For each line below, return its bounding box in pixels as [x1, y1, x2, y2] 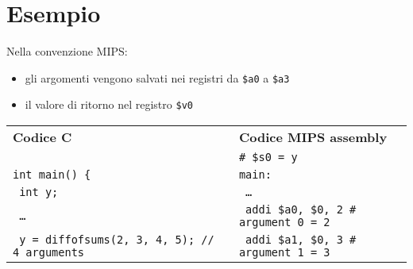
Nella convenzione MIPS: [6, 43, 128, 60]
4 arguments [13, 246, 85, 259]
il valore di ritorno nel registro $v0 [25, 96, 193, 113]
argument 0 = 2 [238, 216, 330, 229]
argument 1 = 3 [238, 246, 330, 259]
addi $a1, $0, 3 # [245, 233, 357, 247]
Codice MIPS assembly [238, 128, 388, 147]
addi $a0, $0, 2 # [245, 203, 357, 217]
